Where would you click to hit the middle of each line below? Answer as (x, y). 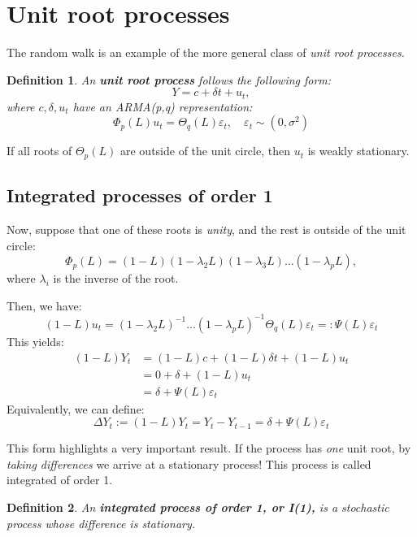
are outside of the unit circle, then (205, 151)
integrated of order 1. (60, 480)
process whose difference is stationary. (101, 523)
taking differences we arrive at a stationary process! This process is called (189, 463)
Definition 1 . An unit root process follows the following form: (169, 79)
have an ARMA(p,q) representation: (163, 106)
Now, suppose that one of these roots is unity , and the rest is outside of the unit (206, 230)
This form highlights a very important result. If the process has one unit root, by (209, 448)
